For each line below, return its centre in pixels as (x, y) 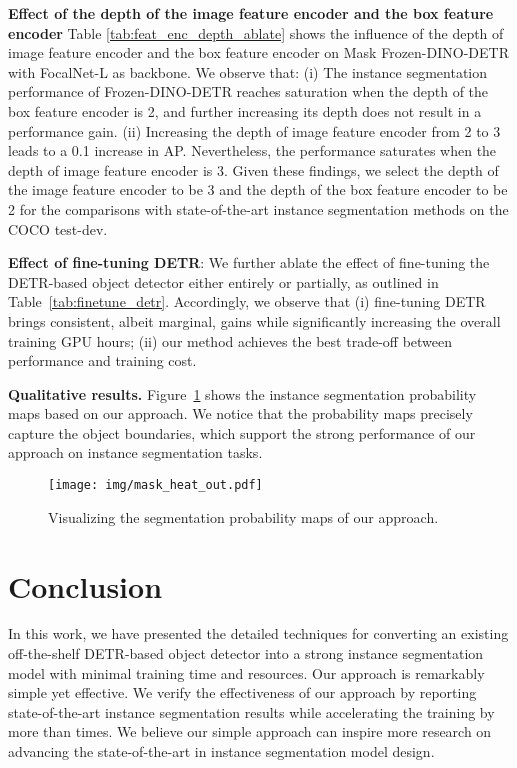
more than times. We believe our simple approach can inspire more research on (250, 731)
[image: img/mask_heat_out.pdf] (155, 485)
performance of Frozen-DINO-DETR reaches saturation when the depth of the (248, 91)
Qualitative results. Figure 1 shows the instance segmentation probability (242, 393)
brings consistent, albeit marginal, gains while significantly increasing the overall (254, 320)
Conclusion (85, 585)
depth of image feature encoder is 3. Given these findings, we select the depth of (253, 169)
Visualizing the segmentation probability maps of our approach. (243, 516)
